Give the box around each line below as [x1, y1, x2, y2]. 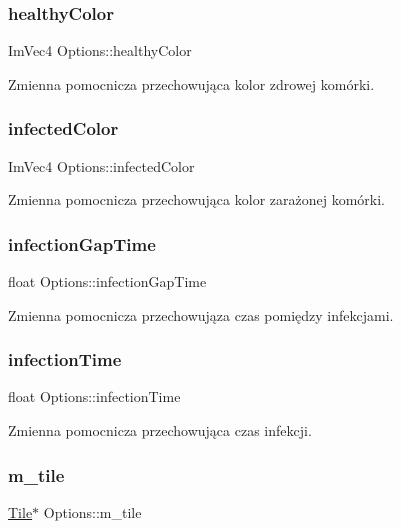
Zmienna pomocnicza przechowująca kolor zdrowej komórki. [8, 73, 375, 94]
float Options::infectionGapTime [8, 271, 207, 292]
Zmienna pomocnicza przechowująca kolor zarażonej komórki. [8, 189, 385, 210]
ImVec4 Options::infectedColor [8, 155, 195, 176]
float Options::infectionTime [8, 386, 181, 407]
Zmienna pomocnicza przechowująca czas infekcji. [8, 420, 312, 441]
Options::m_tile [43, 501, 142, 522]
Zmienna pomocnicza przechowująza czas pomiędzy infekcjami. [8, 304, 394, 325]
